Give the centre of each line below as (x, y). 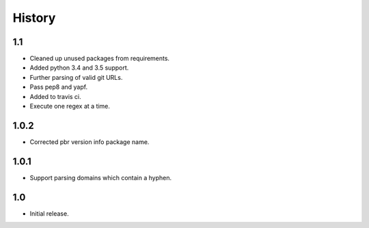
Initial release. (49, 213)
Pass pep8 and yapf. (59, 87)
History (34, 18)
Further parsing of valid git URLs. (76, 77)
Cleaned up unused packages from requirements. (100, 59)
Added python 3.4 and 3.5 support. (79, 68)
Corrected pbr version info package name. (90, 142)
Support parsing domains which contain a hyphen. (101, 177)
